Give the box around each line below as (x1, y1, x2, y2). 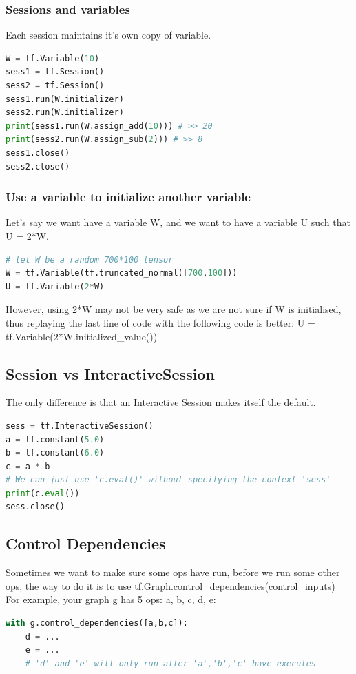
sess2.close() (6, 161, 70, 172)
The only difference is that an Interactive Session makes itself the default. (6, 395, 316, 409)
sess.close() (6, 502, 65, 512)
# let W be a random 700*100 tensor (6, 254, 174, 265)
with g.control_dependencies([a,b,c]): (6, 618, 188, 629)
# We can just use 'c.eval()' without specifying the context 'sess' (6, 475, 331, 485)
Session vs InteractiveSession (6, 362, 215, 384)
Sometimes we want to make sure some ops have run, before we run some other (6, 565, 340, 580)
